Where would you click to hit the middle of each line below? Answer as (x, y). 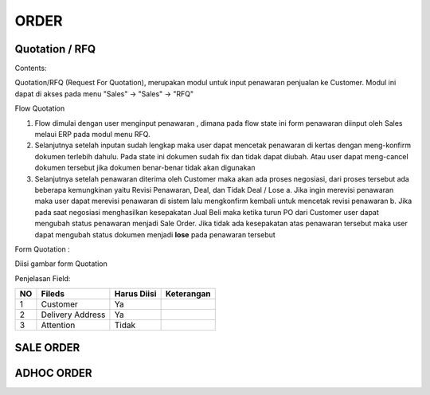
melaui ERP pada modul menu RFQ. (92, 135)
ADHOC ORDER (53, 373)
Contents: (31, 68)
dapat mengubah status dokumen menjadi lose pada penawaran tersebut (155, 234)
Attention (58, 325)
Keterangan (188, 294)
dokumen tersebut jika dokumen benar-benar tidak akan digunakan (145, 168)
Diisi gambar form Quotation (61, 264)
